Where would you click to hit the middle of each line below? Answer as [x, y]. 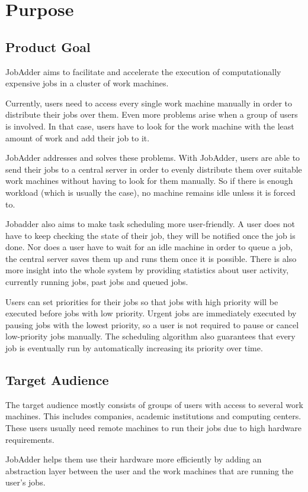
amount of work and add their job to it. [78, 137]
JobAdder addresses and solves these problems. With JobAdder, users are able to [153, 158]
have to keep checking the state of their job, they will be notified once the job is [150, 235]
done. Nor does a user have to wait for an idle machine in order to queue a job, [149, 247]
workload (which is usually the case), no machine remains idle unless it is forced [150, 192]
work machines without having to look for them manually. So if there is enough [149, 181]
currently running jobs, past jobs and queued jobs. [97, 282]
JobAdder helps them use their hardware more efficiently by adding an [134, 459]
